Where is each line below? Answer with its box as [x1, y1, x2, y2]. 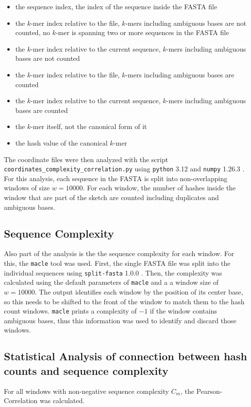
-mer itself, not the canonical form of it [31, 121, 147, 131]
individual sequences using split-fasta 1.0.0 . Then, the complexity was [4, 267, 222, 277]
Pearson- [196, 386, 222, 396]
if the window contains [150, 306, 217, 316]
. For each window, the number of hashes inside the [83, 183, 236, 193]
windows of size [4, 183, 50, 193]
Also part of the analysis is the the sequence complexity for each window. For [4, 248, 234, 259]
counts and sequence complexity [4, 363, 168, 378]
